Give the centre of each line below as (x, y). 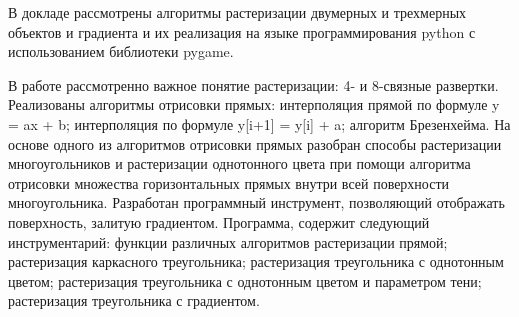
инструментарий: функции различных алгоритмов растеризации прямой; (228, 241)
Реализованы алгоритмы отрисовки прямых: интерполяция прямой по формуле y (254, 104)
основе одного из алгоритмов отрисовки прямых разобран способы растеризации (255, 143)
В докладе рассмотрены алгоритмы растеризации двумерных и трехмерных (237, 12)
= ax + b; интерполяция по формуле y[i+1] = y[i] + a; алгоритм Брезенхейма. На (259, 123)
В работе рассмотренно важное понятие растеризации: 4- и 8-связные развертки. (253, 84)
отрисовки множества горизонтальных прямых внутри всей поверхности (229, 182)
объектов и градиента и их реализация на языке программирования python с (242, 31)
